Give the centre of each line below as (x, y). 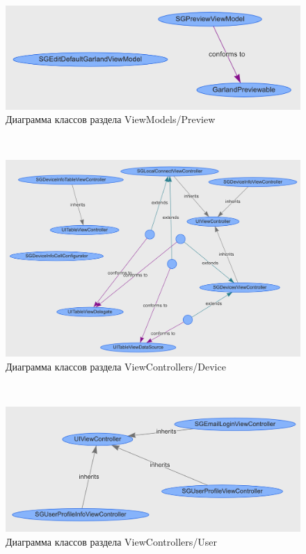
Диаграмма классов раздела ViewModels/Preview (111, 119)
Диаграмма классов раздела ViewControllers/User (111, 541)
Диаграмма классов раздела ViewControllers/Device (116, 366)
